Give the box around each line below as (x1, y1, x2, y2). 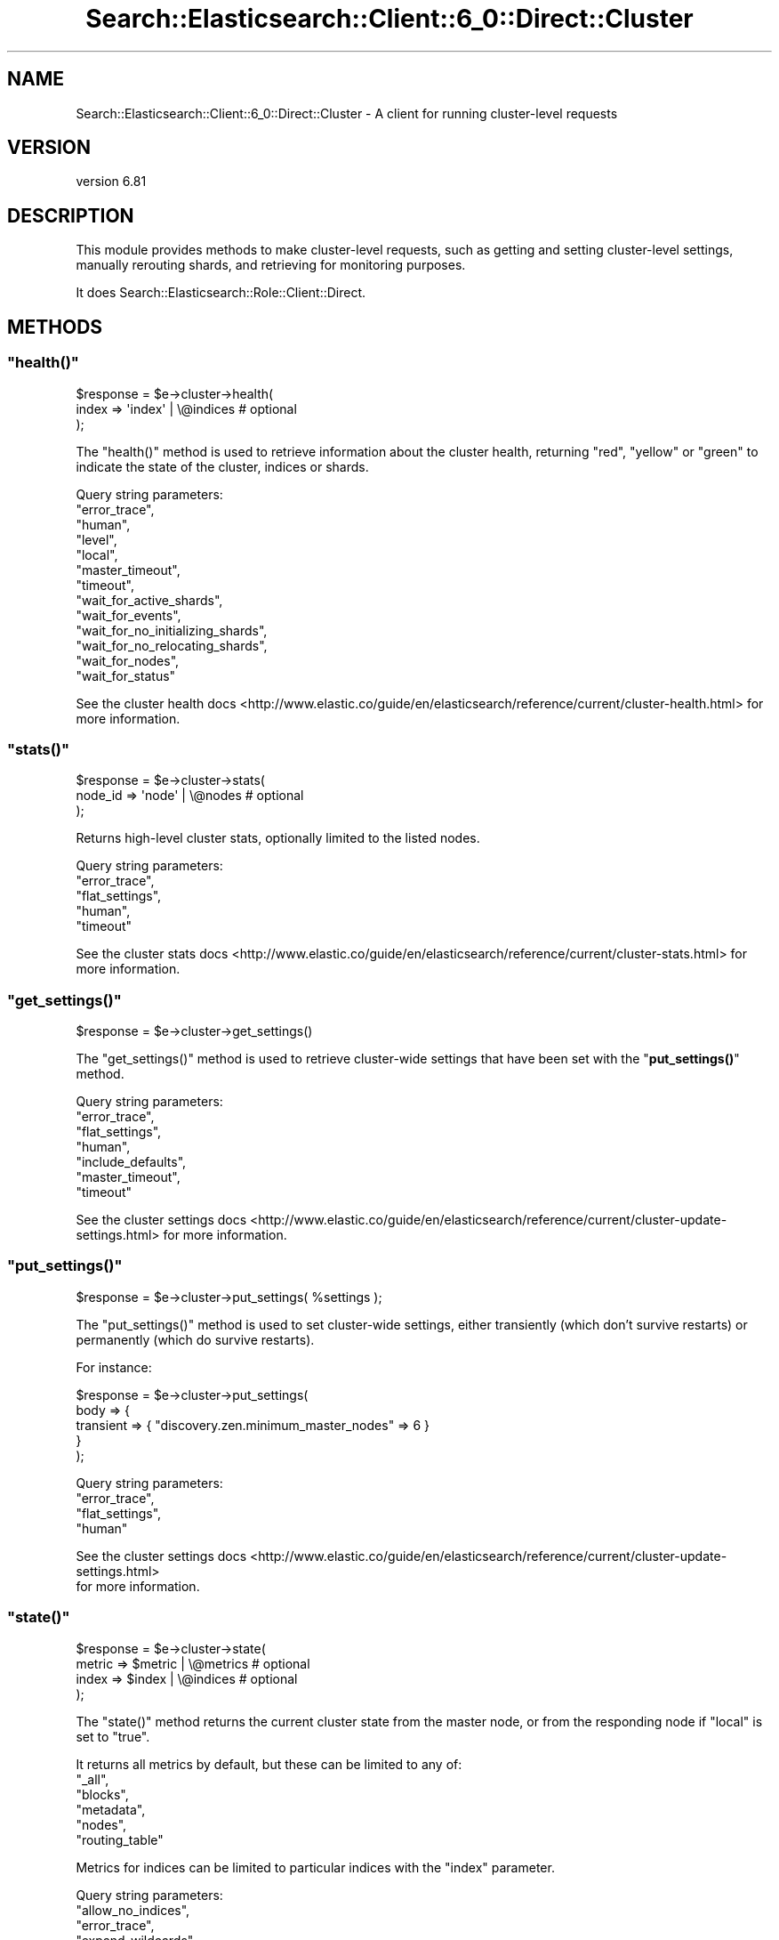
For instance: (76, 1359, 152, 1375)
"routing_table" (76, 1831, 164, 1847)
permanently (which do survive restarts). (76, 1331, 315, 1347)
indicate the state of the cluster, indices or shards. (76, 458, 369, 474)
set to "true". (76, 1728, 150, 1744)
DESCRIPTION (7, 204, 134, 227)
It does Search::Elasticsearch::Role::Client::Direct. (76, 285, 366, 301)
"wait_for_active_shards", (76, 592, 223, 608)
